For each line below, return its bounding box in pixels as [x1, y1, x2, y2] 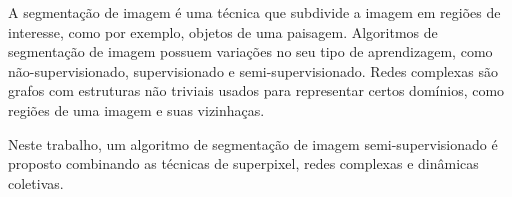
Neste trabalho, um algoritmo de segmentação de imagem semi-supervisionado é [8, 133, 498, 154]
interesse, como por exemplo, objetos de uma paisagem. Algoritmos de [8, 21, 438, 42]
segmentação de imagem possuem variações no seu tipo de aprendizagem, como [8, 41, 493, 62]
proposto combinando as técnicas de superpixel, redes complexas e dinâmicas [8, 153, 479, 174]
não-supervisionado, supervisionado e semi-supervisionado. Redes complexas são [8, 60, 498, 81]
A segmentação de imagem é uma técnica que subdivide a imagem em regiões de [8, 2, 501, 22]
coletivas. [8, 172, 64, 193]
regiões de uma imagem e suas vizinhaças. [8, 99, 265, 120]
